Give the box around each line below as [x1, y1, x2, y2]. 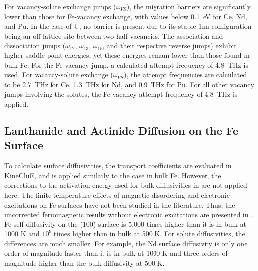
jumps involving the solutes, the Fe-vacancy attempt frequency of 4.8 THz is [4, 89, 238, 99]
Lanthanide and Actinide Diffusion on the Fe [4, 122, 239, 138]
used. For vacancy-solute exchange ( [4, 69, 113, 80]
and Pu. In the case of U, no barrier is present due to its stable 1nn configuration [4, 21, 252, 31]
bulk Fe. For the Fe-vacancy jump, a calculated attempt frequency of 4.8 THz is [4, 59, 248, 70]
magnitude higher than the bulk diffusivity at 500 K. [4, 258, 165, 268]
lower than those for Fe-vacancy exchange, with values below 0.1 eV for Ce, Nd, [4, 11, 247, 21]
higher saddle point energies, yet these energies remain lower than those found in [4, 50, 250, 60]
